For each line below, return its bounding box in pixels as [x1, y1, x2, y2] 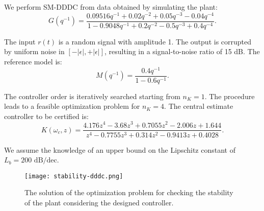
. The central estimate [164, 101, 233, 111]
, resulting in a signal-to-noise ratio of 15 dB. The [104, 46, 260, 57]
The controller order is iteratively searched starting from [4, 90, 180, 101]
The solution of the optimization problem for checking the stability [24, 187, 233, 198]
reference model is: [4, 56, 62, 66]
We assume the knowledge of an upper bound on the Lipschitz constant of [4, 144, 235, 155]
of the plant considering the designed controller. [24, 197, 174, 208]
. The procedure [204, 90, 255, 101]
